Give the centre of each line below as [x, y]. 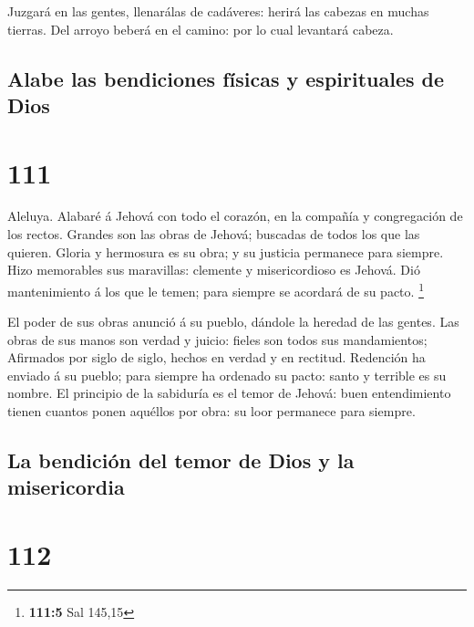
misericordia [66, 487]
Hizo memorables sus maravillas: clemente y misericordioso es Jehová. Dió [214, 270]
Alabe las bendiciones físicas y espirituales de [226, 78]
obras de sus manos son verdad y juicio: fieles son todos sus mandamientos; [217, 339]
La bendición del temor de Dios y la [181, 460]
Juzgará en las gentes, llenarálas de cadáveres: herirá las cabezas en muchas [218, 11]
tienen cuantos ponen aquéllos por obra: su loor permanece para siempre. [211, 411]
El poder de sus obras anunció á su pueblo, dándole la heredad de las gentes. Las [233, 322]
